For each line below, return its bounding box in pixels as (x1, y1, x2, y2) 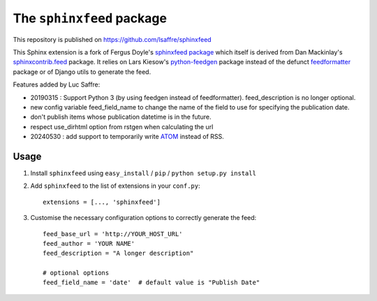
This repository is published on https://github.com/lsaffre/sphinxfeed (13, 35, 212, 43)
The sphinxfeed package (13, 10, 168, 26)
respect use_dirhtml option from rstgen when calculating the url (30, 122, 214, 131)
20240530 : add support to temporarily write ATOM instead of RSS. (30, 133, 225, 141)
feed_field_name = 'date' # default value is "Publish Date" (43, 279, 260, 286)
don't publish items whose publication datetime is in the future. (30, 112, 212, 122)
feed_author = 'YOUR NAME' (43, 240, 135, 247)
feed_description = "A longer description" (43, 249, 194, 258)
